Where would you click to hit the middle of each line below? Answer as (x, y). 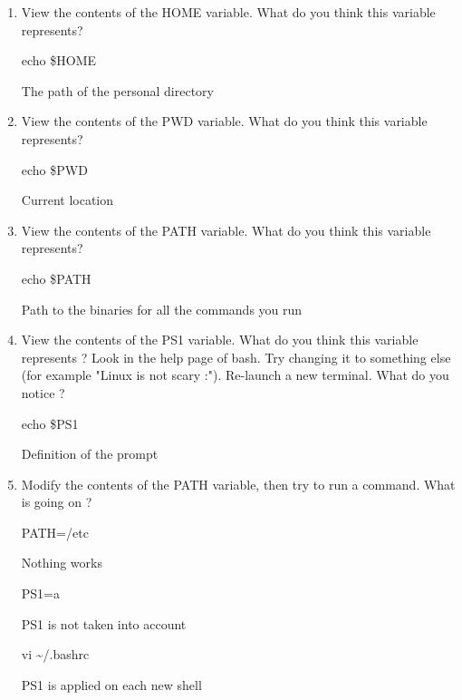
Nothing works (62, 563)
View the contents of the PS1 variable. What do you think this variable (220, 340)
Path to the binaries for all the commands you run (162, 309)
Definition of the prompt (90, 454)
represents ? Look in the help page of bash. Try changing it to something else (236, 357)
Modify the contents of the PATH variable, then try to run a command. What (238, 484)
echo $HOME (59, 60)
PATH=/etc (55, 532)
